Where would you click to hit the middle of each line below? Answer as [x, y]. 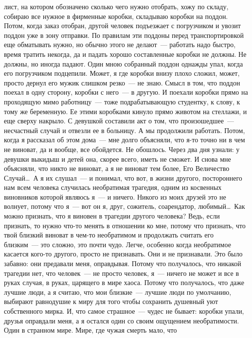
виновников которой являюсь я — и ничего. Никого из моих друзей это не [115, 196]
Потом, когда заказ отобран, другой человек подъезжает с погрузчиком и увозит [122, 25]
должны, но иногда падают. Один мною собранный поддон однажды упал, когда [124, 63]
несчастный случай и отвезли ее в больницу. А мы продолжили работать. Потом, [125, 130]
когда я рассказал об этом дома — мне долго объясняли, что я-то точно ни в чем [125, 140]
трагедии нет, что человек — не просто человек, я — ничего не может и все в [121, 273]
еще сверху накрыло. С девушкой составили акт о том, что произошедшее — [119, 121]
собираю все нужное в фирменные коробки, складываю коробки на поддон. [116, 16]
